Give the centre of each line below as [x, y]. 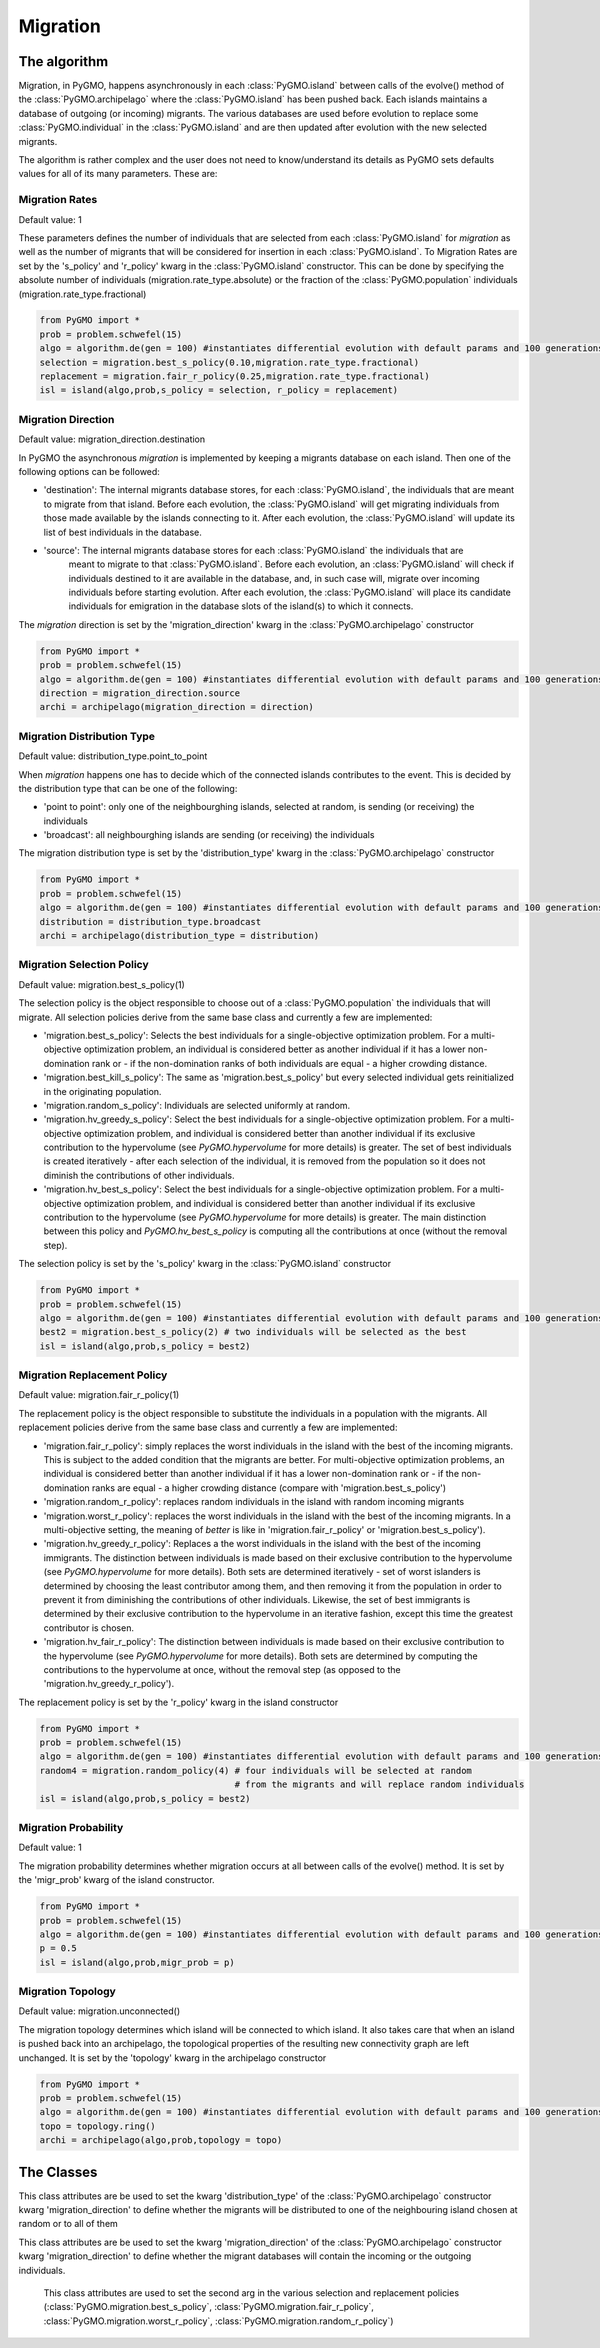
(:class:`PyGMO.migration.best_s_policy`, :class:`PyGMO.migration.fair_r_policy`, [208, 2307]
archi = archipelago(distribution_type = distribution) [179, 936]
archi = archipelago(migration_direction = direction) [176, 707]
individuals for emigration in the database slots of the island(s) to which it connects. [241, 606]
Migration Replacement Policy [93, 1375]
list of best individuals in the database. [122, 532]
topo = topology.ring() [98, 2126]
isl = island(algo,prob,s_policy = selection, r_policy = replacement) [219, 390]
